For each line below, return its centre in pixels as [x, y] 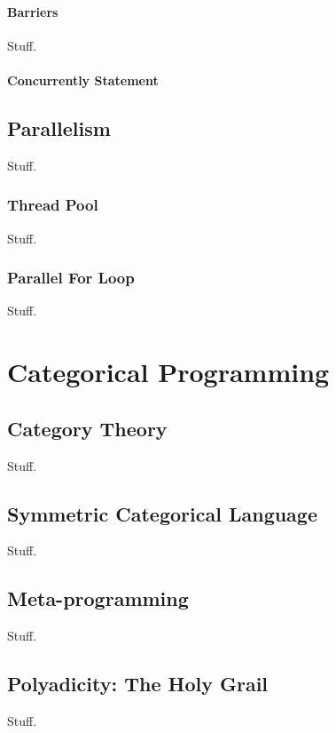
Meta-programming [98, 598]
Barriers [33, 11]
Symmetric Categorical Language [163, 513]
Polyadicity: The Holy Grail [138, 684]
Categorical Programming [168, 372]
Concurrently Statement [83, 80]
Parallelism [59, 127]
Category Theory [87, 428]
